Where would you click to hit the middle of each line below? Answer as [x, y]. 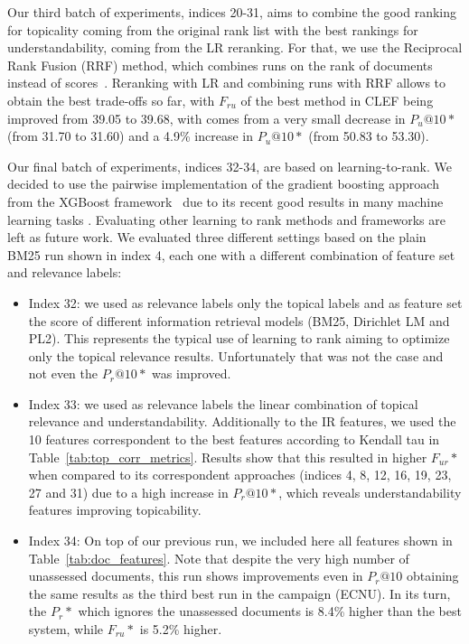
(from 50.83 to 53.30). [369, 136]
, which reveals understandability [370, 492]
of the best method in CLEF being [337, 100]
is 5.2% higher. [181, 629]
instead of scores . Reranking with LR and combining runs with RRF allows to [227, 83]
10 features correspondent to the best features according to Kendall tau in [234, 439]
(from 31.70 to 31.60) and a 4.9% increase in [130, 136]
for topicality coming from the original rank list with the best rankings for [213, 29]
